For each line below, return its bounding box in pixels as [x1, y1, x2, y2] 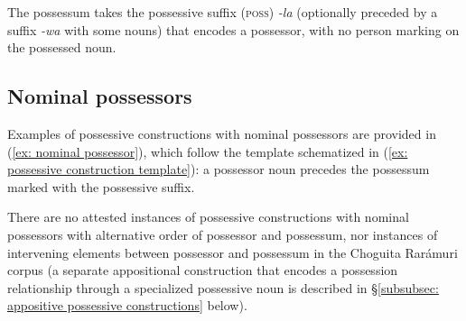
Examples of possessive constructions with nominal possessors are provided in [7, 124, 436, 142]
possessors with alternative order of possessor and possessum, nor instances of [7, 225, 438, 243]
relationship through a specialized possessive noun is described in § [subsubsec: [7, 278, 439, 297]
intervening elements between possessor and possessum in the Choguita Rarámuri [7, 243, 458, 261]
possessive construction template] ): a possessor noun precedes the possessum [7, 160, 430, 179]
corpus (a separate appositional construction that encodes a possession [7, 261, 398, 280]
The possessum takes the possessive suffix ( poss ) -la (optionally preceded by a [7, 3, 438, 21]
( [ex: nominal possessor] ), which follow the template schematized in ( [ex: [7, 142, 408, 160]
